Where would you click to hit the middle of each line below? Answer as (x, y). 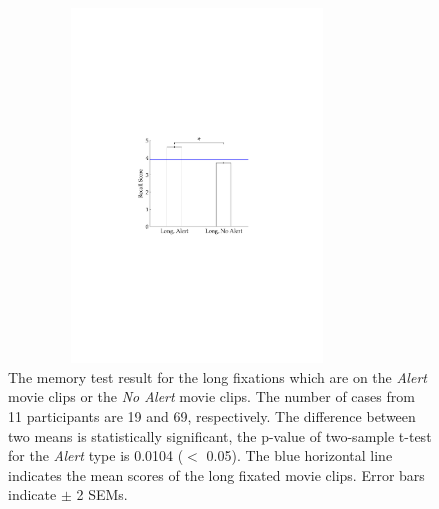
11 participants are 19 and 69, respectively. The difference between (212, 416)
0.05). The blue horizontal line (299, 455)
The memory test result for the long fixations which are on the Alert (217, 376)
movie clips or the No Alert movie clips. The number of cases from (211, 396)
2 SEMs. (102, 494)
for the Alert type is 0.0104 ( (96, 455)
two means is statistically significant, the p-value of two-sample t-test (220, 435)
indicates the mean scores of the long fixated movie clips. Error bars (216, 474)
